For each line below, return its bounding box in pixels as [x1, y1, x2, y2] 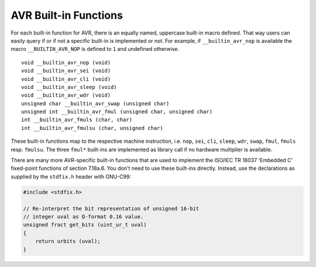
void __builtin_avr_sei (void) [21, 67, 111, 74]
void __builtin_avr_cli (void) [21, 76, 111, 82]
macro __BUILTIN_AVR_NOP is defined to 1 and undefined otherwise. [11, 46, 180, 53]
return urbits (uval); [35, 238, 101, 245]
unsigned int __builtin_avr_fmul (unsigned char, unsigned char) [21, 108, 213, 115]
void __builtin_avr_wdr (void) [21, 92, 111, 99]
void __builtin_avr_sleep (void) [21, 84, 117, 90]
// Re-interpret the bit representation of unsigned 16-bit [23, 205, 200, 212]
